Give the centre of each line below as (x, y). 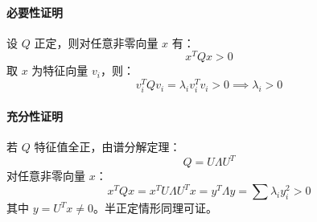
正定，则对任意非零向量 (96, 42)
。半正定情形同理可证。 (155, 208)
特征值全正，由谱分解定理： (107, 147)
